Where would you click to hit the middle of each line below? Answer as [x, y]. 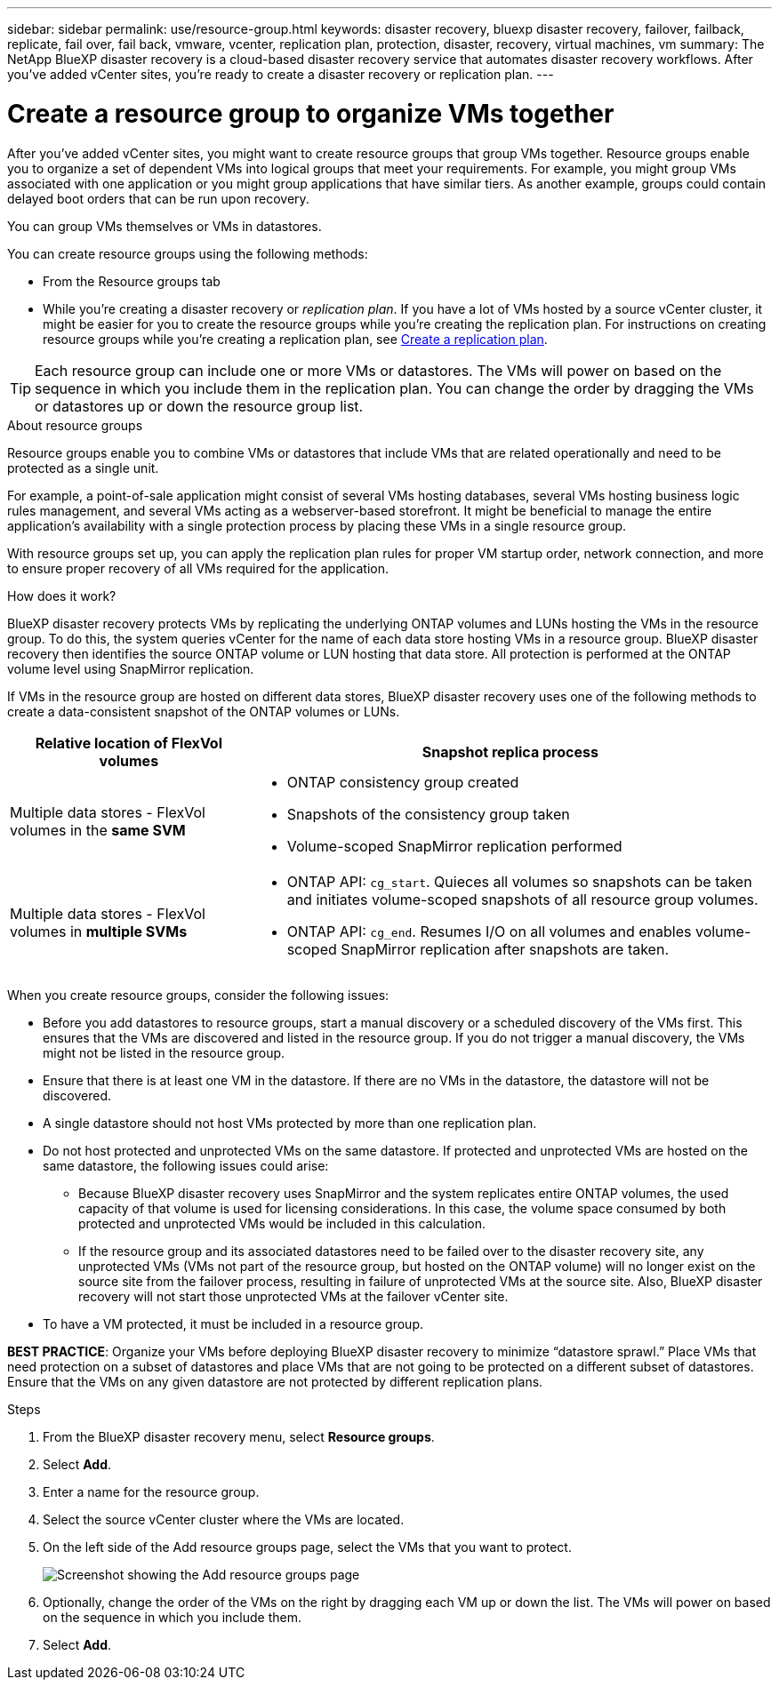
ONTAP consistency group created [403, 782]
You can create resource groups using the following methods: [188, 253]
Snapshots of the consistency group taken [428, 814]
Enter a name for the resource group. [151, 1491]
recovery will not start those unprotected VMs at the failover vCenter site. [293, 1296]
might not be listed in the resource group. [164, 1052]
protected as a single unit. [83, 468]
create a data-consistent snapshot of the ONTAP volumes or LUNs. [204, 711]
